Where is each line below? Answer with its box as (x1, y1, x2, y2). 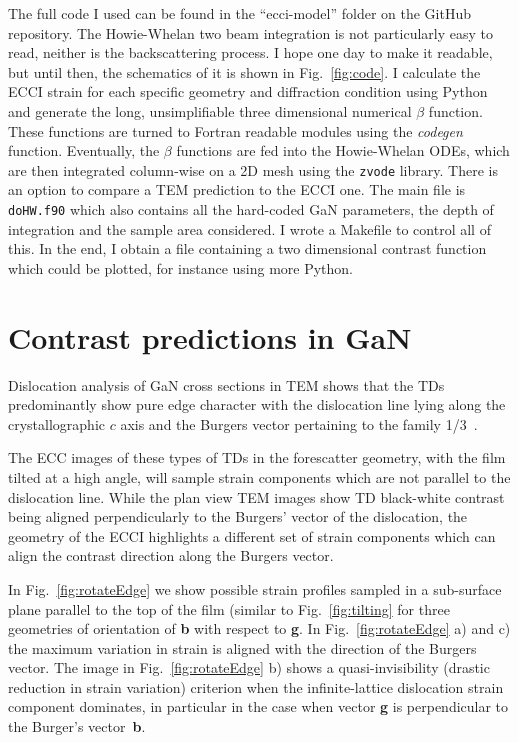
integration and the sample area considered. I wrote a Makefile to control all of (8, 218, 491, 239)
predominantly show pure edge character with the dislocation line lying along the (8, 394, 506, 415)
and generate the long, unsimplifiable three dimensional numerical (8, 100, 412, 121)
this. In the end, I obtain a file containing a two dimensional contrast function (8, 238, 487, 259)
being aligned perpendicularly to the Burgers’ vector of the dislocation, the (8, 506, 468, 527)
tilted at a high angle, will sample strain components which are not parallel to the (8, 466, 511, 487)
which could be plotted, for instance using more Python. (8, 257, 354, 278)
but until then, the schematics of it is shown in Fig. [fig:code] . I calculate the (8, 61, 481, 82)
